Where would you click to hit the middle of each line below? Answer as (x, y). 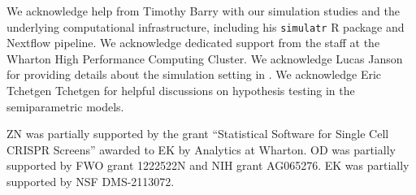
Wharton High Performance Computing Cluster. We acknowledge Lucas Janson (205, 58)
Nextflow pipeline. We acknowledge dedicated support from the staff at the (193, 43)
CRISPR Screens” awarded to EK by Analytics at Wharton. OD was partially (201, 149)
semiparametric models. (65, 106)
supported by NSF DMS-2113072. (91, 181)
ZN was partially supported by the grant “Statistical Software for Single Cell (198, 134)
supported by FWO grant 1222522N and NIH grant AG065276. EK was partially (208, 165)
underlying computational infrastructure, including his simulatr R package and (206, 26)
